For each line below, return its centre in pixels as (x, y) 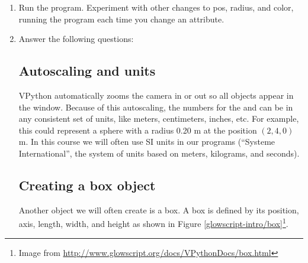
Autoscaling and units (87, 71)
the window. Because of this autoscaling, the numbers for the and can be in (156, 107)
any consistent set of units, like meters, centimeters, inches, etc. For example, (159, 118)
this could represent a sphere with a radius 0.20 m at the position (138, 130)
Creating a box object (87, 185)
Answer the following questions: (76, 39)
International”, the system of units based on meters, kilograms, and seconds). (159, 153)
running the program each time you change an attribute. (121, 19)
